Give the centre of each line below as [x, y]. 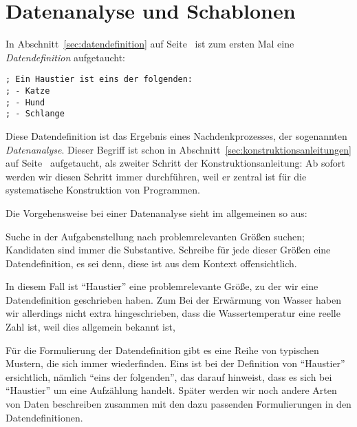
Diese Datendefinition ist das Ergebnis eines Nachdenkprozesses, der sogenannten [176, 135]
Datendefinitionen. [44, 417]
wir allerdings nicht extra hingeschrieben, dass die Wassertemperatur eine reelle [173, 313]
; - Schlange [35, 114]
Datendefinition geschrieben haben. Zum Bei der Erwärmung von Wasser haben [173, 299]
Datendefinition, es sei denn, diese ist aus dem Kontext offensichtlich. [151, 263]
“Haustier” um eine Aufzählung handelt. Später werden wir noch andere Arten [171, 390]
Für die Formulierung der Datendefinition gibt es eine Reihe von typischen [162, 350]
